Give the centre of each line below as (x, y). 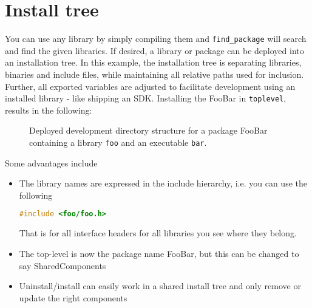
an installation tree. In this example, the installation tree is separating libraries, (153, 62)
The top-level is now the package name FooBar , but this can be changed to (159, 253)
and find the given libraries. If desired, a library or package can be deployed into (154, 50)
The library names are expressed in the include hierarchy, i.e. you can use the (163, 183)
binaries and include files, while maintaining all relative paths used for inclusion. (154, 74)
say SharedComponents (63, 265)
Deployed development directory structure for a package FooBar (148, 130)
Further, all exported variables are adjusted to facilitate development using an (150, 86)
